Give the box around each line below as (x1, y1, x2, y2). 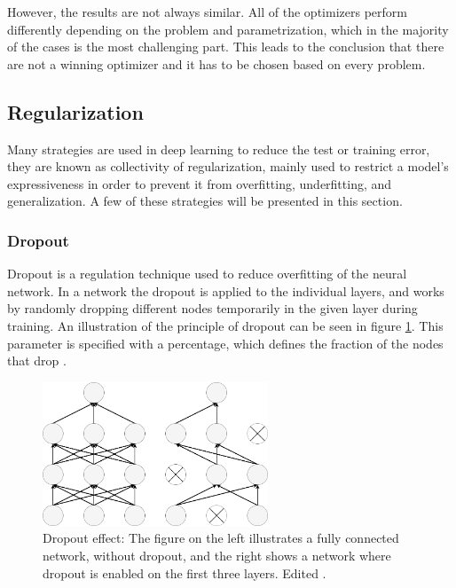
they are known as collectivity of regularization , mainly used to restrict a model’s (7, 157, 449, 176)
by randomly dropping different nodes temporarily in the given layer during (7, 299, 418, 318)
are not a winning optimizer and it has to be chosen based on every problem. (7, 54, 426, 73)
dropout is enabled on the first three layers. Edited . (43, 563, 326, 582)
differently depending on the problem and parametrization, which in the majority (7, 20, 449, 38)
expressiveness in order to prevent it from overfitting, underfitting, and (7, 174, 392, 192)
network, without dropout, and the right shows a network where (43, 545, 391, 564)
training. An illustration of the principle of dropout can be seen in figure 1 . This (7, 316, 444, 334)
